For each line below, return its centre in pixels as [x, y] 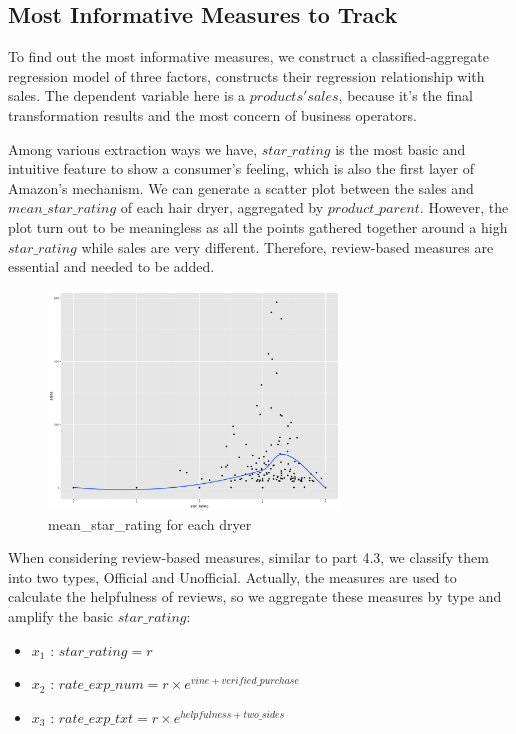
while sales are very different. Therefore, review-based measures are [287, 246]
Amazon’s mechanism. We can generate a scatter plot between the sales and [241, 187]
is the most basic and [400, 148]
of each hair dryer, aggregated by [222, 207]
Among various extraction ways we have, [133, 148]
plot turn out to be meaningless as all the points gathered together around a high [258, 226]
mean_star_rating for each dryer [150, 523]
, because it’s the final [405, 95]
